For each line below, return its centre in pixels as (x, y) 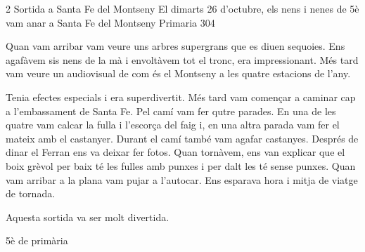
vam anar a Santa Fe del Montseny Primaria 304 (110, 22)
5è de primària (37, 240)
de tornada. (31, 193)
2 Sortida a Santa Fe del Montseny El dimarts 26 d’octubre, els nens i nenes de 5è (182, 8)
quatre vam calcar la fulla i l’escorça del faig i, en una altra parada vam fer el (173, 125)
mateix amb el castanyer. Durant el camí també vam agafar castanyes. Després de (182, 138)
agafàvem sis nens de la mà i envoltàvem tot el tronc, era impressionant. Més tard (182, 59)
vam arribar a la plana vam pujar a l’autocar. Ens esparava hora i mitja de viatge (182, 179)
